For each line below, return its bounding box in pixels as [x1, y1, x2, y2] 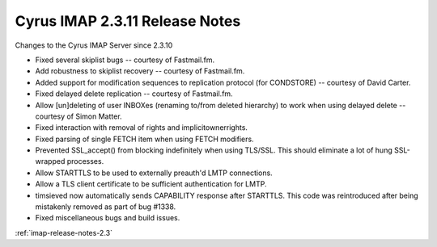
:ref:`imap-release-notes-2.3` [15, 228, 113, 237]
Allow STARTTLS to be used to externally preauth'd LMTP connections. [35, 168, 273, 178]
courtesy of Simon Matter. [35, 111, 122, 121]
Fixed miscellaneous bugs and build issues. [35, 213, 180, 223]
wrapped [35, 157, 66, 166]
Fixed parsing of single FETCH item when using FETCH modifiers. [35, 134, 254, 144]
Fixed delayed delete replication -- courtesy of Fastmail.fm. [35, 89, 234, 98]
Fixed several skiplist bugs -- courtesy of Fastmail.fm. [35, 55, 215, 65]
